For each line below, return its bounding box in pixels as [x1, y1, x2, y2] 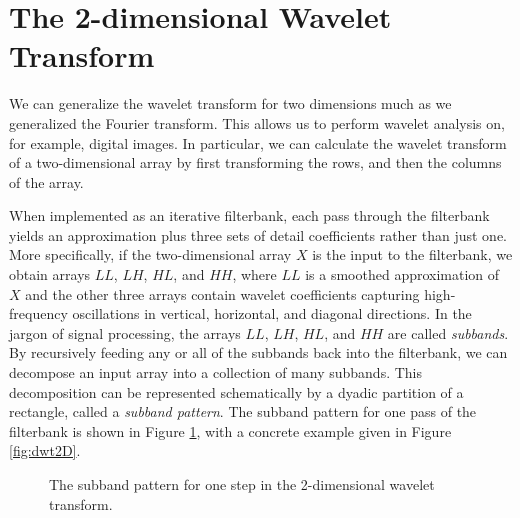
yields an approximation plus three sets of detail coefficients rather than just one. [9, 224, 508, 245]
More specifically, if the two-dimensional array [9, 244, 292, 265]
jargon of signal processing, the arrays [9, 322, 241, 343]
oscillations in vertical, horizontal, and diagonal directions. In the [72, 303, 472, 324]
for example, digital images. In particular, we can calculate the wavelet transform [9, 132, 507, 153]
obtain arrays [9, 264, 91, 285]
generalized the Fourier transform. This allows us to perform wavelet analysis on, [9, 112, 505, 133]
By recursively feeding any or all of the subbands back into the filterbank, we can [9, 342, 508, 363]
